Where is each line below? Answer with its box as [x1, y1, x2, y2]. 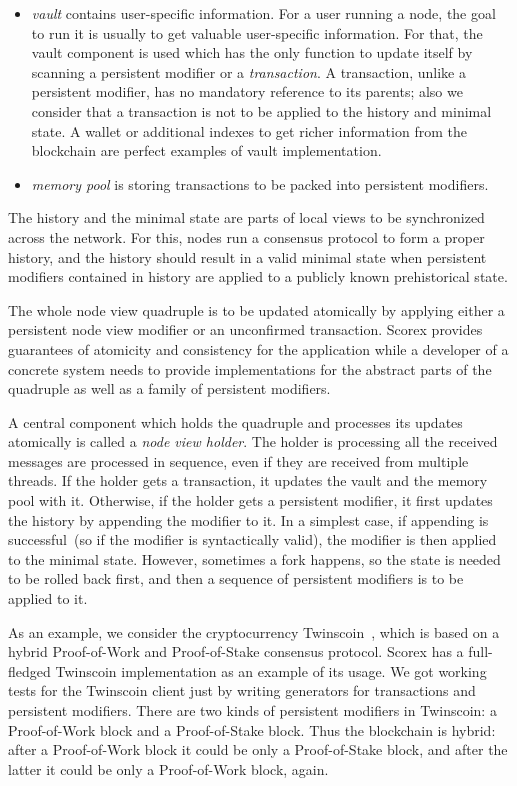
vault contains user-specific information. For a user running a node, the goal [31, 3, 496, 23]
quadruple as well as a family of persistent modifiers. [8, 378, 331, 399]
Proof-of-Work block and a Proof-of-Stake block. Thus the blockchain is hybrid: [8, 719, 496, 740]
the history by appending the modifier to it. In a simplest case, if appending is [8, 509, 489, 530]
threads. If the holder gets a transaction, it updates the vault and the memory [8, 470, 488, 491]
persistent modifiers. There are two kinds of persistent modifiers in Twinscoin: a [8, 700, 497, 720]
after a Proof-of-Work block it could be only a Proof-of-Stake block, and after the [8, 739, 508, 760]
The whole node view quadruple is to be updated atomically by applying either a [8, 299, 505, 320]
